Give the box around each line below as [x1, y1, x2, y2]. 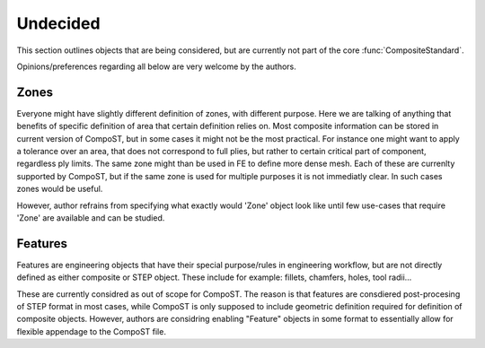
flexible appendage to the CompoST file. [16, 326, 166, 336]
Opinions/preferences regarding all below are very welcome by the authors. [16, 61, 296, 72]
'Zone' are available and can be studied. [16, 212, 165, 223]
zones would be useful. [16, 184, 103, 195]
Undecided [16, 13, 101, 33]
